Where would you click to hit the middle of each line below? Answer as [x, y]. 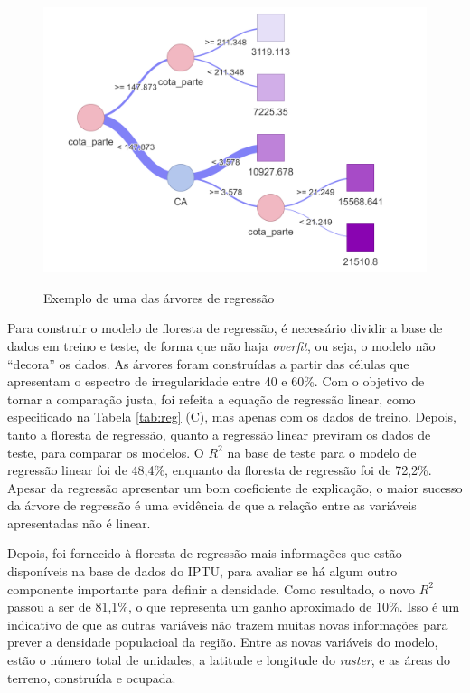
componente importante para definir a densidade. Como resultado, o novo [211, 589]
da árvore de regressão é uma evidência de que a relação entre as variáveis [212, 505]
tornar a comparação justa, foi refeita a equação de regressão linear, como [211, 399]
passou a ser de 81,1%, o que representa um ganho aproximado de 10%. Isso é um [234, 607]
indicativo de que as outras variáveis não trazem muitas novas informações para [228, 624]
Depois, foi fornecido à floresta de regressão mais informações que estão [205, 553]
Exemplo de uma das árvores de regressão [159, 297]
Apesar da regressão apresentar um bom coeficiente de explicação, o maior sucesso [235, 487]
